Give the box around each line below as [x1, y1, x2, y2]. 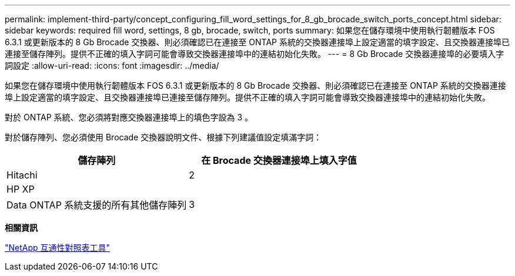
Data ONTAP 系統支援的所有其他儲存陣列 [6, 199, 187, 211]
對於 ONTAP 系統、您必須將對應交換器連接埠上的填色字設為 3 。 [5, 112, 253, 122]
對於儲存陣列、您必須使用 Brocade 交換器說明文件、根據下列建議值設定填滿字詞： [5, 132, 322, 142]
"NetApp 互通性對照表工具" [5, 243, 111, 253]
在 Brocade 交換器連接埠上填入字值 [201, 154, 357, 166]
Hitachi [6, 169, 38, 181]
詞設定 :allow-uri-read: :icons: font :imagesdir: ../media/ [5, 60, 219, 70]
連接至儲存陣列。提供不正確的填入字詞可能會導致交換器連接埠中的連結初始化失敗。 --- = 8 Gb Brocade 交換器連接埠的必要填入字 [5, 49, 504, 59]
